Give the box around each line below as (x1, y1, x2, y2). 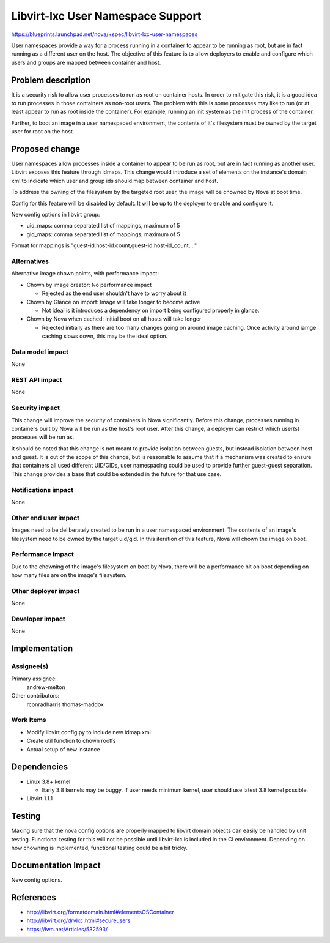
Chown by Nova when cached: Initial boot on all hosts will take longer (26, 315, 202, 322)
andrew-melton (26, 683, 65, 691)
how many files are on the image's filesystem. (11, 572, 127, 579)
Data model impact (11, 348, 69, 356)
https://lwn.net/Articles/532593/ (26, 925, 108, 933)
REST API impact (11, 376, 62, 384)
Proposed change (11, 144, 81, 154)
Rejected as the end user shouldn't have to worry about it (42, 289, 186, 297)
